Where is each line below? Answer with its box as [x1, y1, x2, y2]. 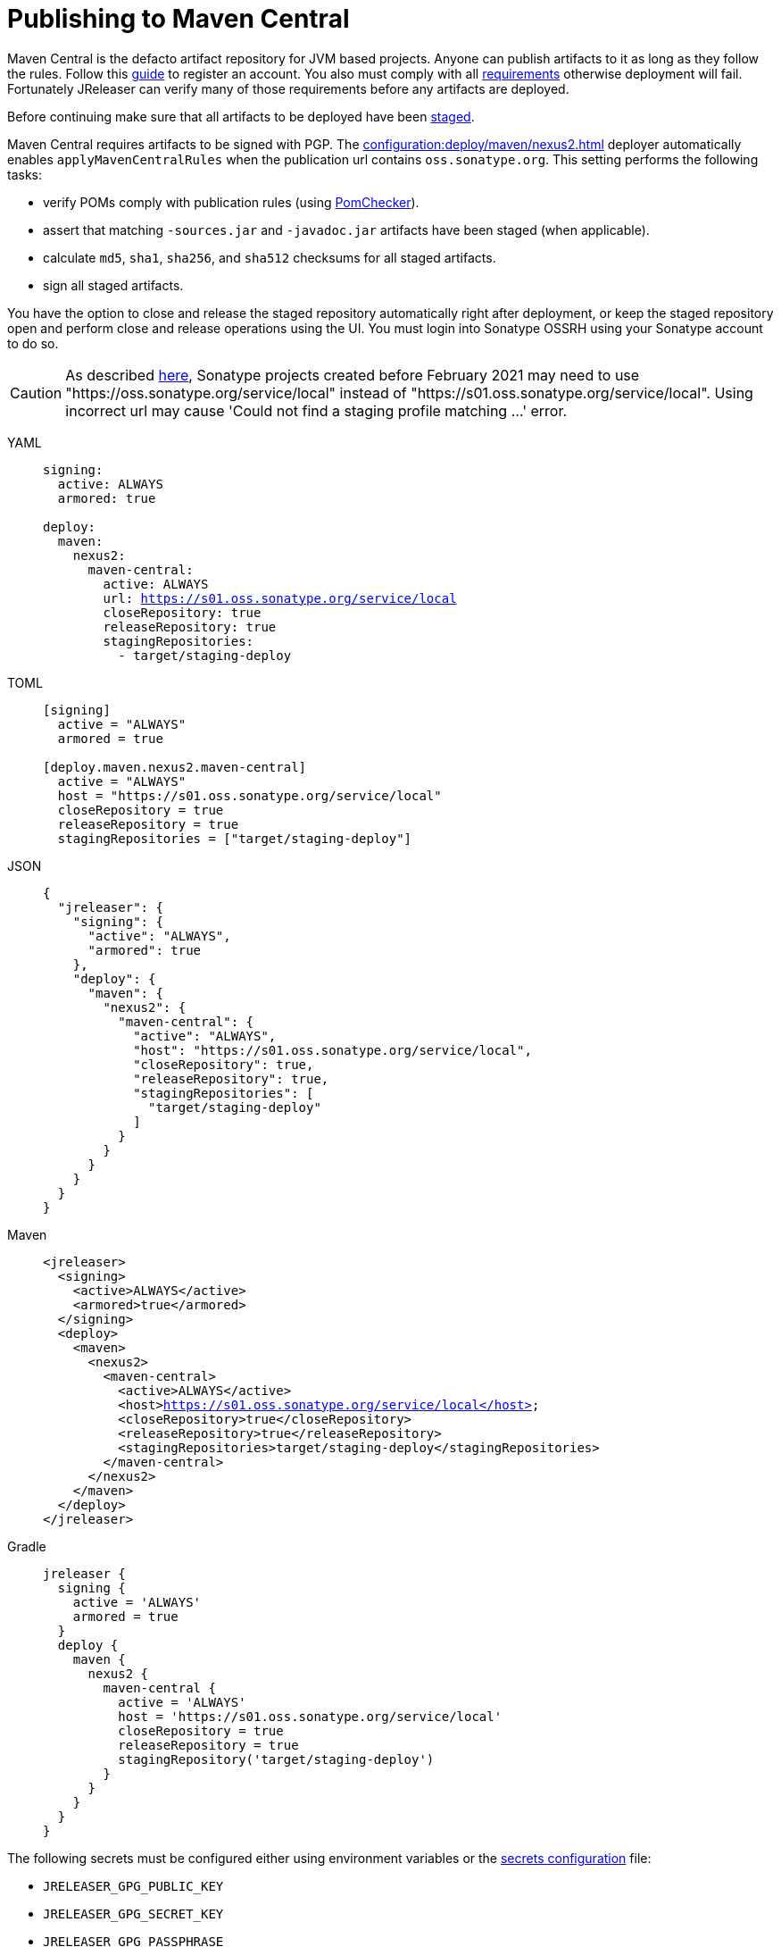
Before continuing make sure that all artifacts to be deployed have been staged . [7, 108, 475, 124]
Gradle [7, 1538, 46, 1554]
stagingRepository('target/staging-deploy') [118, 1751, 435, 1767]
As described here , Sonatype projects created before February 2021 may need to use [65, 365, 640, 384]
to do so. [7, 335, 59, 351]
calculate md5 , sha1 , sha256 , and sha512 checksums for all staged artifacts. [43, 249, 496, 265]
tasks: [7, 166, 43, 182]
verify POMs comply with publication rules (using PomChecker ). [43, 194, 420, 210]
